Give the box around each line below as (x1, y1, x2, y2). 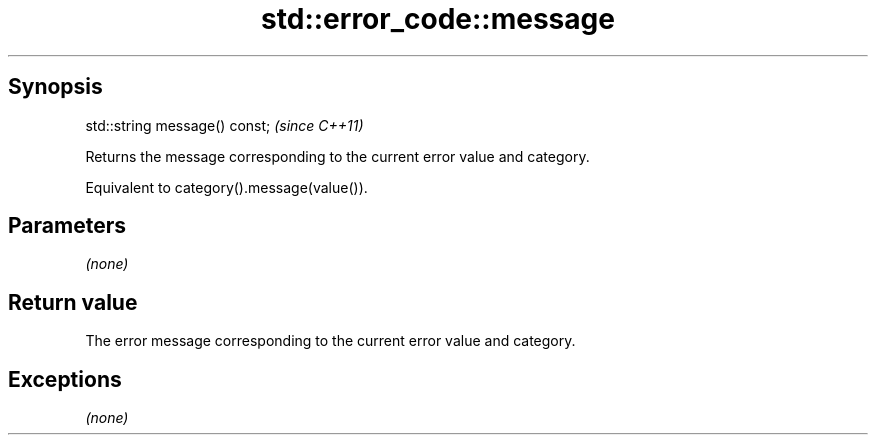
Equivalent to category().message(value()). (85, 178, 368, 196)
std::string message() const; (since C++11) (85, 116, 364, 134)
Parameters (8, 213, 126, 239)
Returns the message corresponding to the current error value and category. (85, 147, 590, 165)
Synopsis (8, 74, 103, 100)
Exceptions (8, 366, 122, 392)
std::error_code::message (261, 2, 615, 36)
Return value (8, 289, 138, 315)
